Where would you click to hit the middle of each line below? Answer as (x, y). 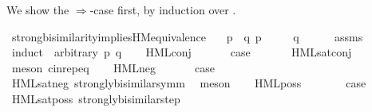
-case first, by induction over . (163, 10)
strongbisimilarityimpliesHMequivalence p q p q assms (187, 36)
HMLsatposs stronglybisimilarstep (96, 98)
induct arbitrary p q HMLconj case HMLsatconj (182, 52)
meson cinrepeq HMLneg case (113, 67)
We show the (38, 10)
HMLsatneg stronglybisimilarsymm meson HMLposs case (189, 83)
